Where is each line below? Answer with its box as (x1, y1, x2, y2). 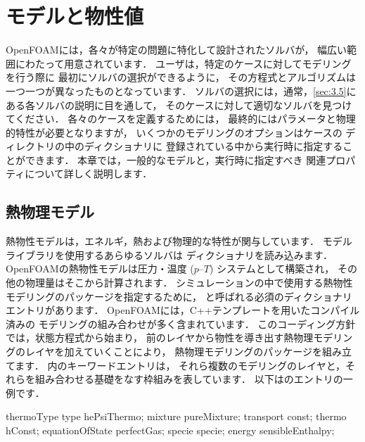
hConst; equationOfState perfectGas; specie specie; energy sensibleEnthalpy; (6, 422, 335, 437)
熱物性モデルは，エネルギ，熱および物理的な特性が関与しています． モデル (6, 234, 352, 248)
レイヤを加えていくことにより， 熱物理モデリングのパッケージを (25, 344, 323, 359)
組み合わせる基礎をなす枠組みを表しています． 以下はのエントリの (34, 372, 343, 386)
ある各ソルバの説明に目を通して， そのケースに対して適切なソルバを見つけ (6, 97, 352, 112)
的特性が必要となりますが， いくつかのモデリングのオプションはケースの (6, 125, 342, 139)
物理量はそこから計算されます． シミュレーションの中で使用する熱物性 (25, 275, 353, 290)
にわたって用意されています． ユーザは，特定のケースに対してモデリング (15, 56, 352, 70)
